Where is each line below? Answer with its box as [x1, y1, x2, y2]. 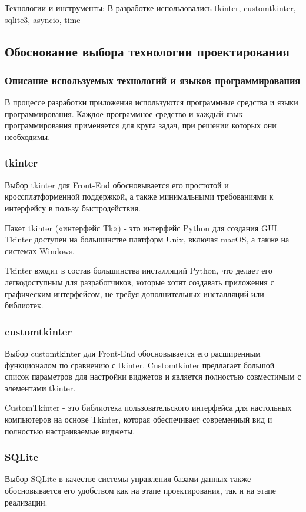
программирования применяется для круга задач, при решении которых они [5, 119, 277, 131]
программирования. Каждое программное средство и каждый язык [5, 107, 243, 119]
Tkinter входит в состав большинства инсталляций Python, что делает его [5, 264, 272, 277]
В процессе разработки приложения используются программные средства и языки [5, 96, 298, 108]
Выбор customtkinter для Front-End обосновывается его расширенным [5, 347, 261, 359]
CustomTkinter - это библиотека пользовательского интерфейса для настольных [5, 401, 292, 414]
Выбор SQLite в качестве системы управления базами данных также [5, 473, 251, 485]
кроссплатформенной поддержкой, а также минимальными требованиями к [5, 190, 274, 202]
